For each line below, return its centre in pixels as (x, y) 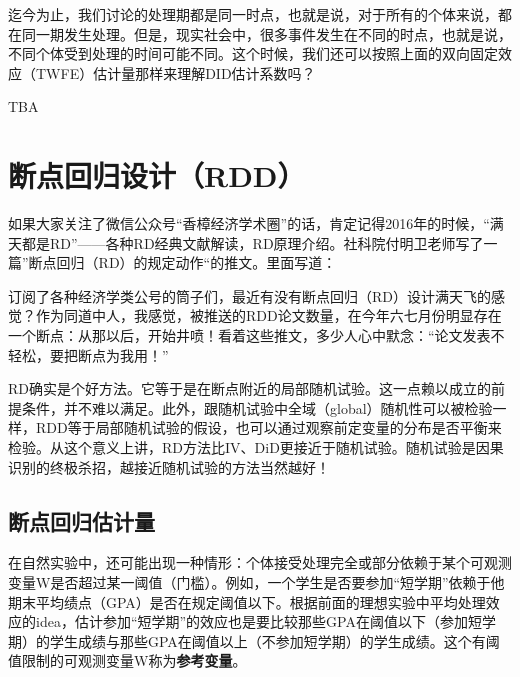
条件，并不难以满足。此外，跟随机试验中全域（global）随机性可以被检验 (257, 407)
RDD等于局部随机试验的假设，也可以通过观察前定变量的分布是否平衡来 (268, 427)
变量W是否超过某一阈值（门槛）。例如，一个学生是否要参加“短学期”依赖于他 (256, 582)
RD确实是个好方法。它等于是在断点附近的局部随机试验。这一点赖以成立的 (249, 388)
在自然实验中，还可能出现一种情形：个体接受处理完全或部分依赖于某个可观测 (260, 562)
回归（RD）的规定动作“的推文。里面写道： (196, 262)
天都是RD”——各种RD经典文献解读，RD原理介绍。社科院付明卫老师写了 (246, 242)
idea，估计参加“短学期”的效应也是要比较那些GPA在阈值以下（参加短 (258, 621)
